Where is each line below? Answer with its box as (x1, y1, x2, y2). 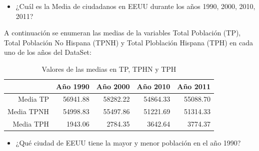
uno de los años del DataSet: (4, 47, 91, 57)
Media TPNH (7, 106, 49, 117)
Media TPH (12, 119, 49, 129)
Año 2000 (96, 81, 130, 91)
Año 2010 (136, 81, 170, 91)
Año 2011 (177, 81, 210, 91)
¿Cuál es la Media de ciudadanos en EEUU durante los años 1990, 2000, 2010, (15, 1, 255, 11)
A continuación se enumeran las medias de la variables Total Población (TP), (4, 27, 241, 38)
